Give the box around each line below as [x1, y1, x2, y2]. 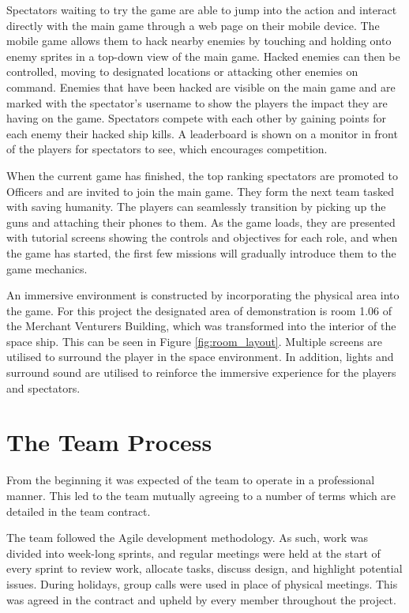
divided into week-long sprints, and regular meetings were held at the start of [6, 544, 381, 561]
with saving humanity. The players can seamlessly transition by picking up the [6, 198, 386, 215]
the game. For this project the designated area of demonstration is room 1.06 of [6, 302, 392, 318]
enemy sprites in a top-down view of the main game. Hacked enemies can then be [6, 47, 400, 64]
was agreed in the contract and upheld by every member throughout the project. [6, 591, 396, 607]
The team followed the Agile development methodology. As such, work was [6, 529, 368, 546]
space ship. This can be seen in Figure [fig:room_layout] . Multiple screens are [6, 333, 383, 349]
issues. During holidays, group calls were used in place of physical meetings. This [6, 575, 398, 592]
